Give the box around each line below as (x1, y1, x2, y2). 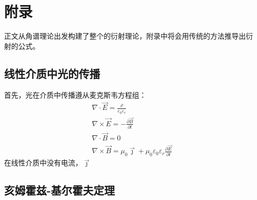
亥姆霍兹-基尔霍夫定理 (4, 182, 115, 198)
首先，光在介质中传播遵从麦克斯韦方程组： (4, 89, 146, 100)
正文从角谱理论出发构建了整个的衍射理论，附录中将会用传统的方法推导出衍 (4, 31, 253, 41)
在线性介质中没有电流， (4, 157, 82, 168)
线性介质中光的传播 (4, 65, 100, 81)
